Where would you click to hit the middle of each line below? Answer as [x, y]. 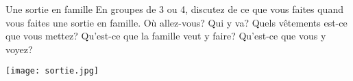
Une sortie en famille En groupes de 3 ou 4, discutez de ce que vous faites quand [174, 9]
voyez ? [19, 49]
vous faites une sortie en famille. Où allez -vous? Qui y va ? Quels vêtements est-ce [176, 22]
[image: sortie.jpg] [52, 71]
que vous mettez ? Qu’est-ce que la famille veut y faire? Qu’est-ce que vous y [166, 36]
